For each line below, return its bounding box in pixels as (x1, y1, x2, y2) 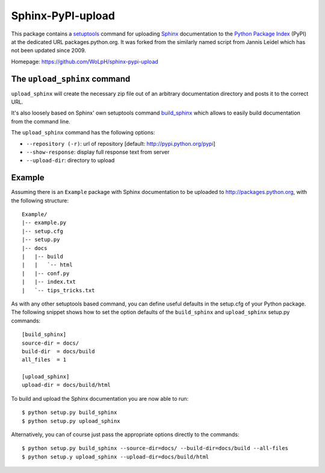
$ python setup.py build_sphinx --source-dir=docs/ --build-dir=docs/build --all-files (22, 445, 289, 452)
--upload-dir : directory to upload (26, 157, 115, 164)
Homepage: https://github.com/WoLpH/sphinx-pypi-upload (11, 58, 159, 65)
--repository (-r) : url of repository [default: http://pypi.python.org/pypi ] (26, 140, 216, 147)
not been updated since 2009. (11, 47, 87, 54)
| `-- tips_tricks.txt (22, 287, 95, 293)
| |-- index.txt (22, 278, 76, 286)
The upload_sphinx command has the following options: (11, 129, 155, 136)
